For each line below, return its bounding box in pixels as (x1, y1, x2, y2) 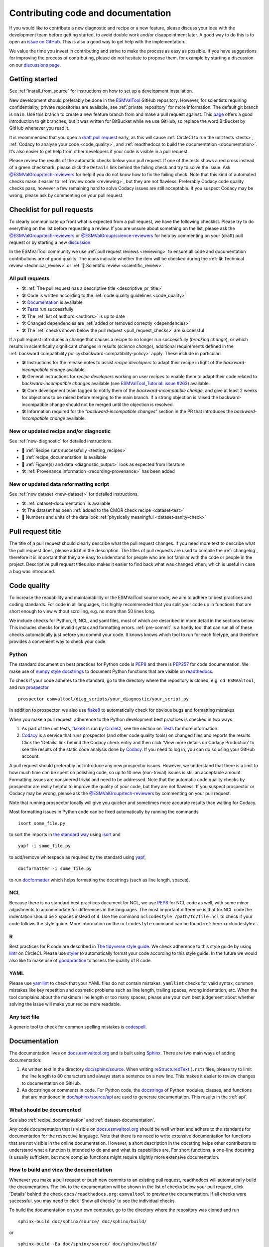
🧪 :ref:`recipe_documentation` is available (21, 454, 107, 460)
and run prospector (9, 684, 49, 690)
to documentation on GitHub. (21, 1080, 82, 1086)
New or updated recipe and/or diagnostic (9, 428, 111, 435)
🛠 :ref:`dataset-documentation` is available (21, 500, 111, 506)
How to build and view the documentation (9, 1166, 112, 1173)
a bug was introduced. (9, 568, 56, 574)
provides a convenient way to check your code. (9, 638, 107, 644)
